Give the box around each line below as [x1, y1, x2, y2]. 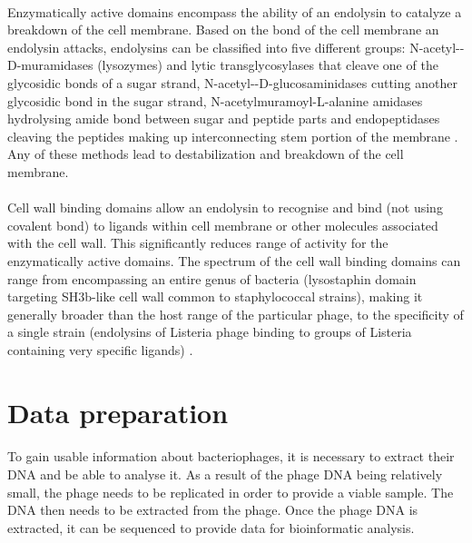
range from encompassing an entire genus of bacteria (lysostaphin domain [7, 269, 417, 288]
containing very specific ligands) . [7, 340, 193, 359]
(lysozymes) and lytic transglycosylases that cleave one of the [97, 55, 438, 74]
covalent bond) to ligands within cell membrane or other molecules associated [7, 215, 438, 234]
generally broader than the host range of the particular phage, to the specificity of [7, 304, 464, 323]
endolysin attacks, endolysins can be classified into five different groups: [7, 37, 406, 56]
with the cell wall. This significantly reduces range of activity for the [7, 233, 388, 252]
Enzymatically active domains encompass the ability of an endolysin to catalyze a [7, 2, 462, 21]
